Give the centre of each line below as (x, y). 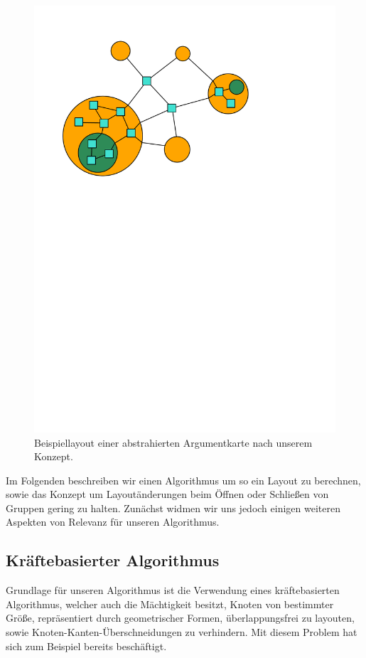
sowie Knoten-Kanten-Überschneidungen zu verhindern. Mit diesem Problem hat (182, 632)
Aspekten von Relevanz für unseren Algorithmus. (113, 522)
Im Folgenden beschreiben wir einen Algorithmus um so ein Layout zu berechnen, (183, 480)
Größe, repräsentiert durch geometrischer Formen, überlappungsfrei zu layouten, (180, 618)
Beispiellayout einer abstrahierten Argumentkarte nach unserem (173, 442)
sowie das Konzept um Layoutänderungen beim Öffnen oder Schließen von (167, 494)
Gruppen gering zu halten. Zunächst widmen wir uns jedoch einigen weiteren (173, 508)
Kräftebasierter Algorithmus (113, 560)
